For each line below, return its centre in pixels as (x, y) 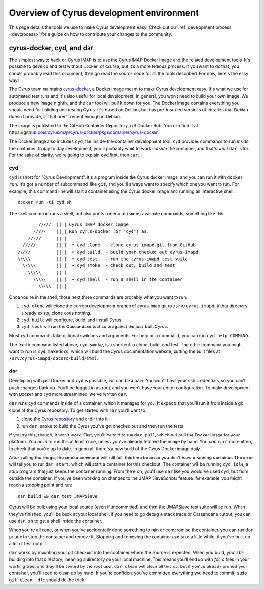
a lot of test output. (28, 544)
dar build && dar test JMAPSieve (58, 496)
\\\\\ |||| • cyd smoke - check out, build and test (99, 266)
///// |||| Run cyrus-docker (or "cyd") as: (91, 231)
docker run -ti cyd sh (45, 202)
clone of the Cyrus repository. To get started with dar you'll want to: (78, 410)
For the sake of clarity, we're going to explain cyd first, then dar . (74, 155)
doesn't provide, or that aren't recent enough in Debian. (65, 116)
